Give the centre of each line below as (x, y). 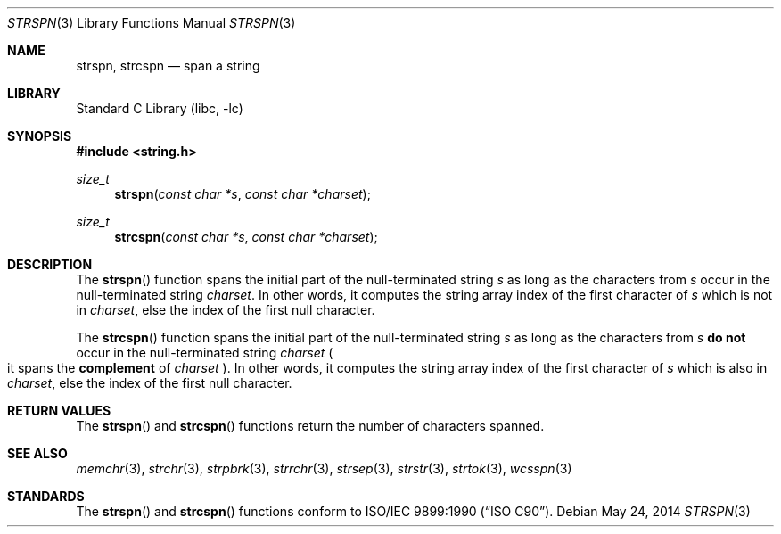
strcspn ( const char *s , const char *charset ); (246, 237)
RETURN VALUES (59, 411)
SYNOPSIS (40, 136)
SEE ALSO (37, 453)
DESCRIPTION (50, 264)
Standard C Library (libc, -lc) (160, 108)
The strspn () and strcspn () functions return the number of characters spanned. (310, 426)
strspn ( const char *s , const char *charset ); (243, 194)
